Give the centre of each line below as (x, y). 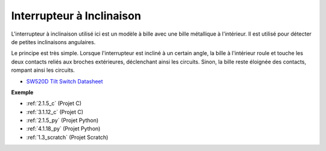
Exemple (22, 92)
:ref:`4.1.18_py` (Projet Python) (63, 129)
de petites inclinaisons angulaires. (53, 42)
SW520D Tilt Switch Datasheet (65, 81)
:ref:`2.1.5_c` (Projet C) (54, 103)
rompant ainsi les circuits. (43, 70)
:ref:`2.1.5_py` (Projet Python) (62, 120)
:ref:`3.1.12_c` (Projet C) (55, 112)
